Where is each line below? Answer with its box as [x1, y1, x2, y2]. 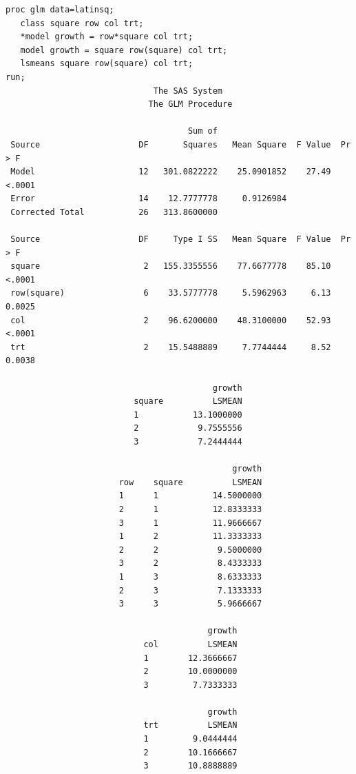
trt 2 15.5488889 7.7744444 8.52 [10, 342, 331, 352]
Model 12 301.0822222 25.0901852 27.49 [10, 167, 331, 177]
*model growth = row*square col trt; [20, 32, 193, 42]
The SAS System [153, 85, 222, 96]
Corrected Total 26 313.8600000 [10, 207, 218, 217]
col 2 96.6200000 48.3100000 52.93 [10, 315, 331, 325]
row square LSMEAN [118, 477, 262, 487]
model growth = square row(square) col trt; [20, 45, 228, 55]
